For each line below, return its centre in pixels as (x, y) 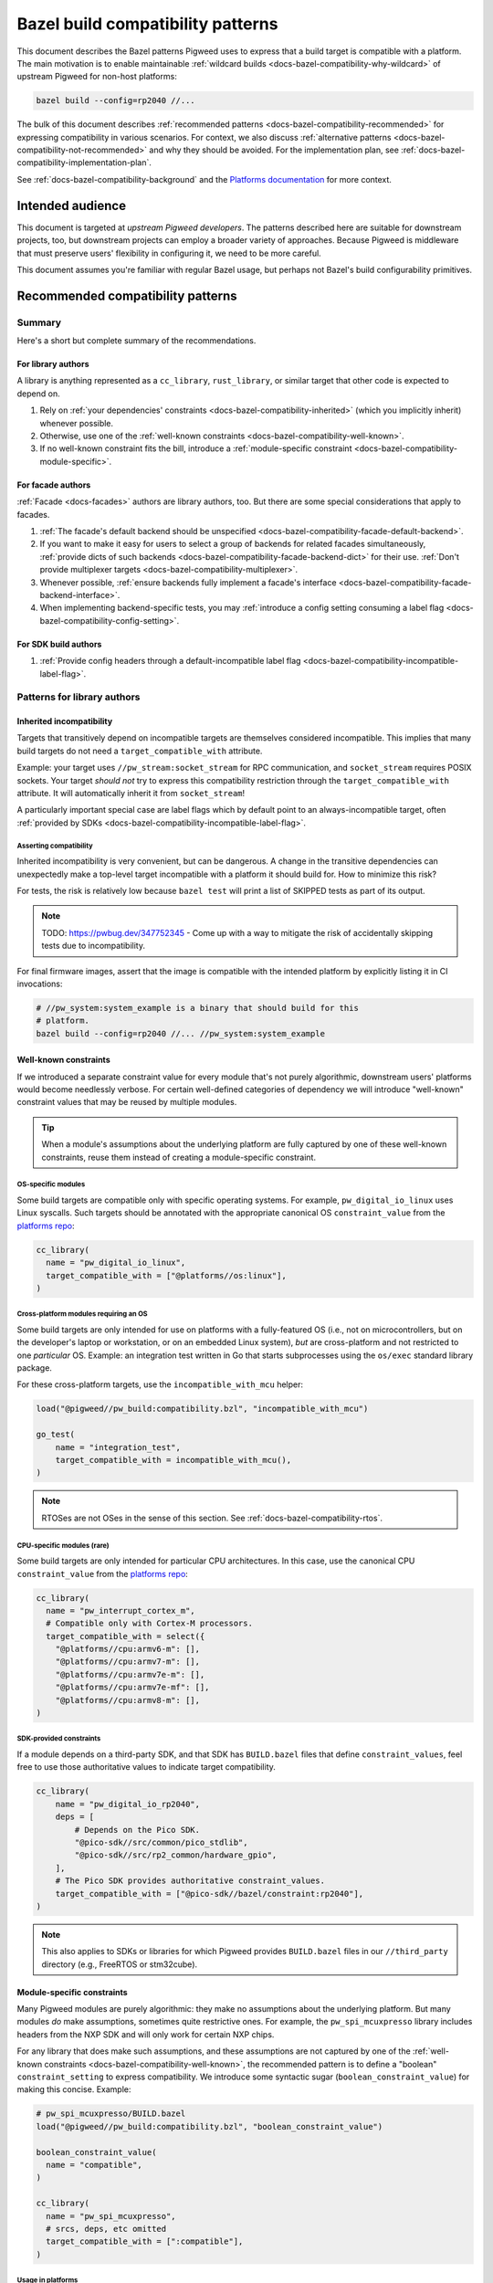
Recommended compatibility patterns (127, 295)
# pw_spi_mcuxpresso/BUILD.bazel (111, 2114)
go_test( (56, 1435)
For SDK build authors (59, 644)
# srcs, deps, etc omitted (106, 2229)
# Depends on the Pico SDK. (137, 1830)
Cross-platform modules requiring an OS (82, 1314)
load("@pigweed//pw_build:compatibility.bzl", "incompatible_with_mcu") (202, 1409)
